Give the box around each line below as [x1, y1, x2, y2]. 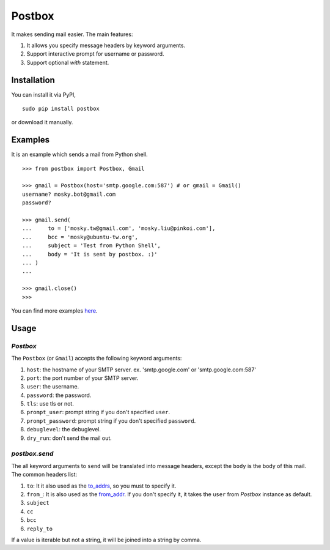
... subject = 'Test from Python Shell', [22, 242, 161, 249]
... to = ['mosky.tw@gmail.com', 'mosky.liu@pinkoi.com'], [22, 225, 216, 232]
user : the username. [26, 383, 79, 390]
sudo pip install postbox [22, 105, 100, 113]
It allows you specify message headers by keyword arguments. [26, 42, 186, 49]
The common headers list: [11, 471, 78, 478]
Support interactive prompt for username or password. [26, 50, 164, 58]
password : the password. [26, 392, 92, 399]
